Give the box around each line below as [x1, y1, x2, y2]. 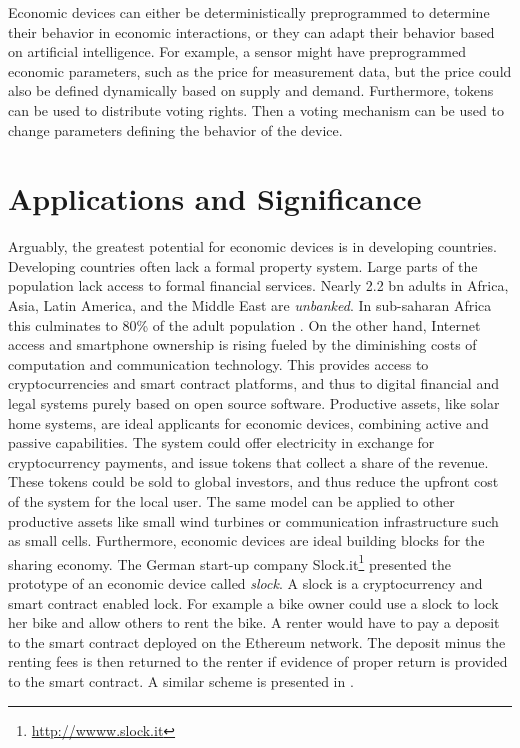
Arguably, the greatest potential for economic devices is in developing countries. [8, 236, 497, 257]
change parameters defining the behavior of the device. [8, 119, 343, 140]
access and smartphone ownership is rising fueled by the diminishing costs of [8, 334, 477, 355]
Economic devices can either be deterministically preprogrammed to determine [8, 2, 490, 22]
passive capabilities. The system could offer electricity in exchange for [8, 432, 435, 453]
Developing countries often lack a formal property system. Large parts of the [8, 255, 478, 276]
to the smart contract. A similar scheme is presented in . [8, 671, 354, 691]
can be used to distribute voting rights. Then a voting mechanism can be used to [8, 99, 504, 120]
